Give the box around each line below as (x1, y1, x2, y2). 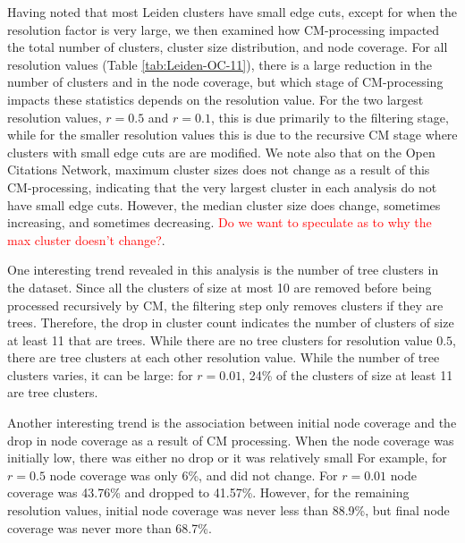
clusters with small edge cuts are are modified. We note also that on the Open (7, 142, 435, 161)
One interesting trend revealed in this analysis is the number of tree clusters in (7, 260, 439, 279)
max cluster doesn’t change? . (7, 230, 165, 249)
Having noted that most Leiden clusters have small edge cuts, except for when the (7, 3, 458, 21)
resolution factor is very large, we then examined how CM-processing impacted (7, 20, 440, 38)
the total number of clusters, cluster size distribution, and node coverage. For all (7, 38, 448, 56)
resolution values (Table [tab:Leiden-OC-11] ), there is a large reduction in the (7, 55, 433, 73)
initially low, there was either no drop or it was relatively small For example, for (7, 448, 447, 467)
